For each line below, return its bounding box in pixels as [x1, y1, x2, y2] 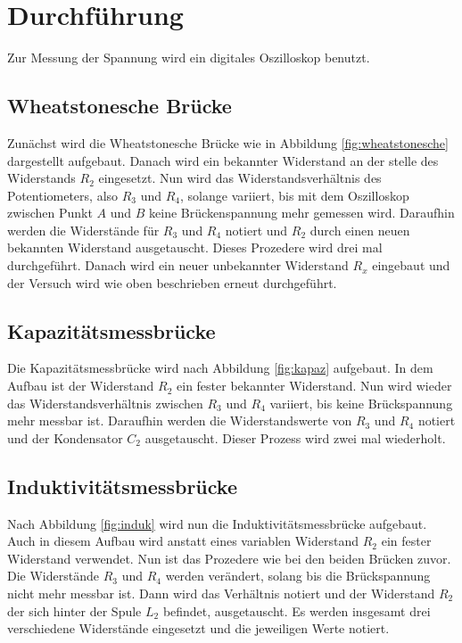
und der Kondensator [7, 428, 123, 447]
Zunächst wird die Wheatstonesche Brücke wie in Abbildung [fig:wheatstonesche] [7, 133, 449, 152]
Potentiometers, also [7, 185, 119, 204]
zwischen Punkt [7, 203, 93, 222]
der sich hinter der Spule [7, 601, 142, 620]
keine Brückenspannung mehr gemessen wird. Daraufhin [149, 203, 455, 222]
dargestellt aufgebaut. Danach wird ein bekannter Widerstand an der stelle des [7, 151, 439, 169]
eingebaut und [372, 256, 450, 275]
